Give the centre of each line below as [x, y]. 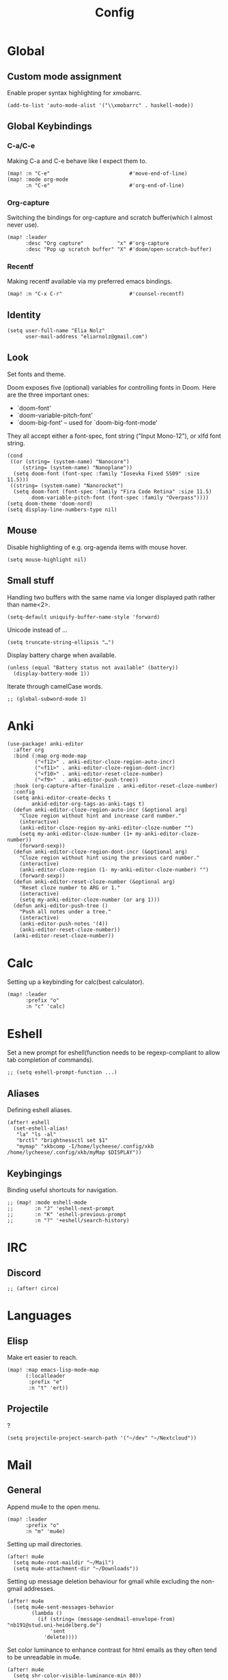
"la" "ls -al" [36, 1135]
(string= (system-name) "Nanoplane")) [77, 467]
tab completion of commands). [51, 1060]
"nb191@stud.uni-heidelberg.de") [55, 1625]
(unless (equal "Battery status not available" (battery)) [93, 667]
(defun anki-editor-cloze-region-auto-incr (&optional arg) [100, 810]
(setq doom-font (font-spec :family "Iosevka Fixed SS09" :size [106, 473]
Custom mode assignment [64, 76]
